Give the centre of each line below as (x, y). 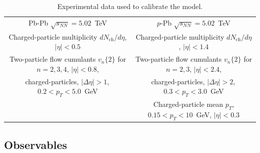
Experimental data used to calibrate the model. (130, 6)
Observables (35, 144)
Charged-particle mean (188, 104)
